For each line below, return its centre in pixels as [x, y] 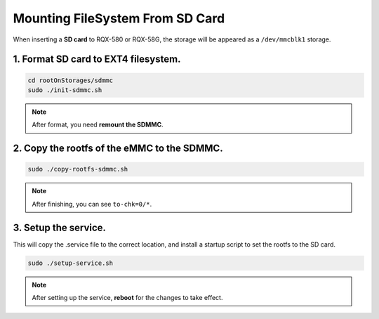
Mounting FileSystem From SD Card [119, 18]
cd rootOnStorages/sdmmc [71, 80]
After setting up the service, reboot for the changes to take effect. [127, 297]
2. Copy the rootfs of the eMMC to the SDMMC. [118, 149]
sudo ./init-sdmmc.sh [65, 90]
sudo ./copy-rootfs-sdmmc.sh [78, 169]
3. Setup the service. [60, 227]
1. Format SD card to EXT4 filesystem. [97, 59]
